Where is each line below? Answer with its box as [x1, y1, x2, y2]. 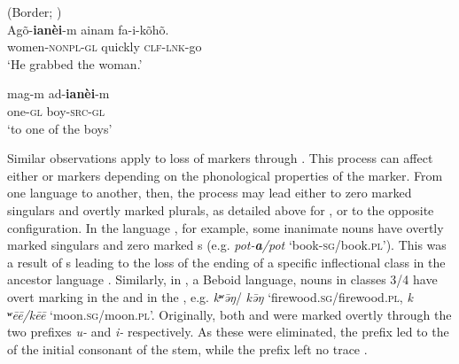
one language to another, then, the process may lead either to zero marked [7, 183, 412, 202]
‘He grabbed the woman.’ [7, 54, 143, 73]
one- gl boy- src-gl [7, 101, 105, 120]
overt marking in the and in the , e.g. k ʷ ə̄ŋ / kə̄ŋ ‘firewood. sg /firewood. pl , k [7, 287, 413, 306]
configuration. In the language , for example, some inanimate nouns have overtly [7, 218, 444, 236]
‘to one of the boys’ [7, 119, 113, 137]
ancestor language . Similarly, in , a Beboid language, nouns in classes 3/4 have [7, 270, 438, 289]
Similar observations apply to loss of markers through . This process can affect [7, 149, 433, 167]
